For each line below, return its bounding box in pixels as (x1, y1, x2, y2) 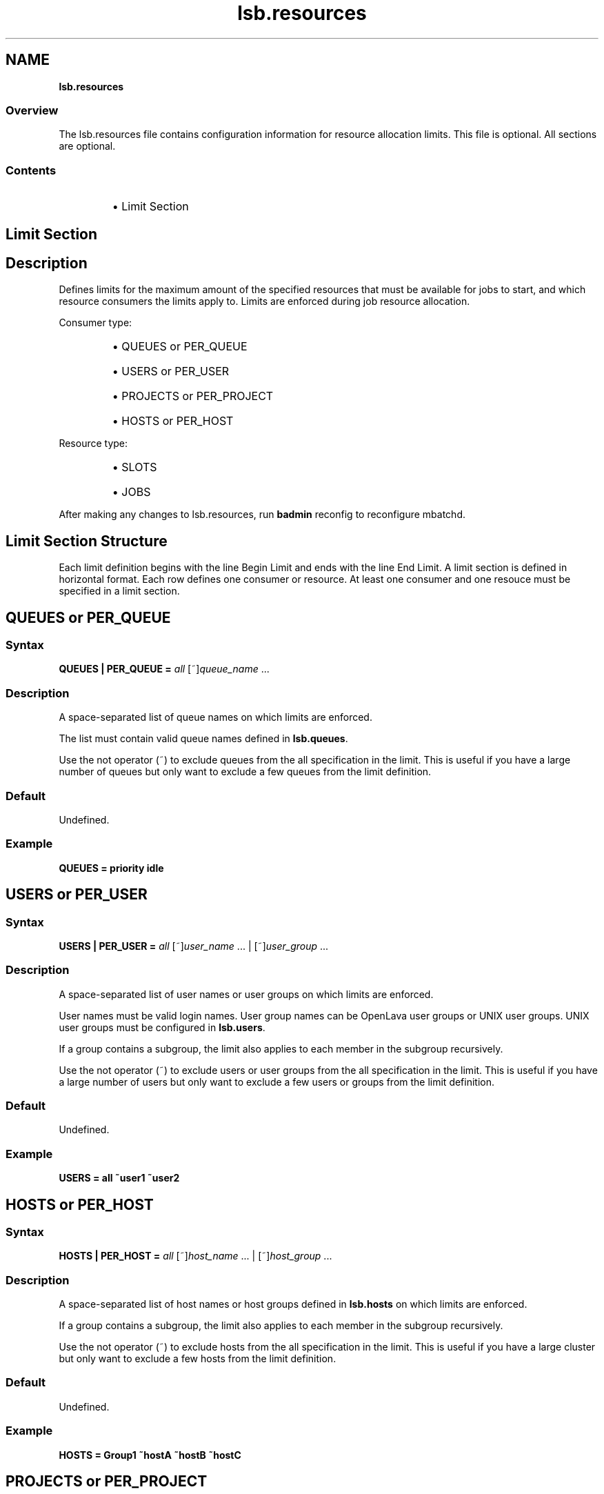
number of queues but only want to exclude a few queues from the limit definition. (59, 766, 432, 778)
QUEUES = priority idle (59, 861, 164, 874)
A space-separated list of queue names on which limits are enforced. (59, 711, 372, 724)
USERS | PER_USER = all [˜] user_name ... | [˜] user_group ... (59, 939, 329, 952)
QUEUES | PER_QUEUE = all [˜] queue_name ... (59, 663, 270, 675)
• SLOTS (112, 460, 157, 475)
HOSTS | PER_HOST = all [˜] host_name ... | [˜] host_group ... (59, 1250, 332, 1262)
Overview (6, 103, 59, 117)
